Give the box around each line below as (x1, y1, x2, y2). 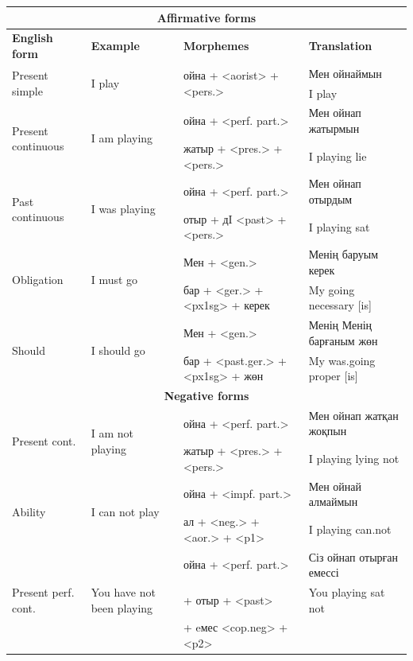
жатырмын (308, 120, 360, 137)
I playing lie (308, 147, 367, 164)
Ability (12, 503, 46, 519)
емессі (308, 564, 339, 581)
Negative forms (164, 387, 249, 403)
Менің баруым (308, 246, 379, 262)
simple (12, 83, 43, 99)
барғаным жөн (308, 332, 378, 348)
